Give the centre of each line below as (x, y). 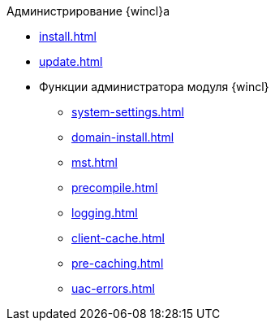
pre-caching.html (118, 263)
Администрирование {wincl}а (88, 11)
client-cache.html (118, 238)
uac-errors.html (113, 288)
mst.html (95, 162)
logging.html (105, 213)
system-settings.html (128, 112)
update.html (71, 61)
